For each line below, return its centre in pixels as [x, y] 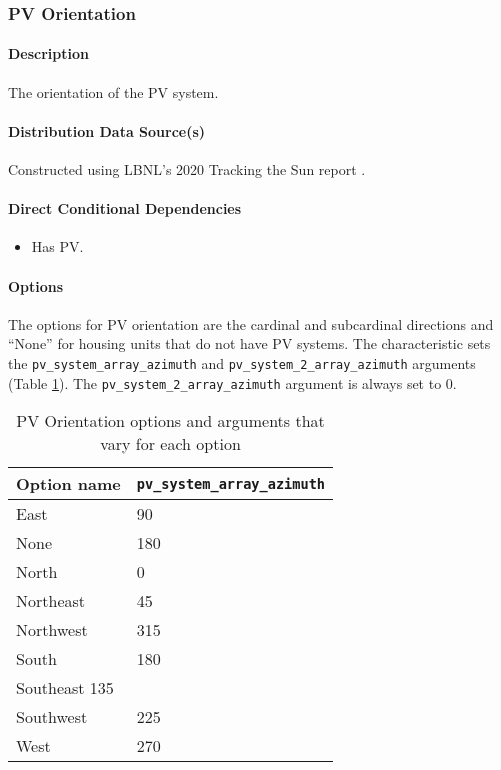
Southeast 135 [65, 688]
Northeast [51, 601]
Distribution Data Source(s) [107, 130]
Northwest [52, 630]
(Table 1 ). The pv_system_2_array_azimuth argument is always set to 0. [232, 382]
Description [49, 53]
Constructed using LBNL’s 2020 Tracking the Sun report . [187, 169]
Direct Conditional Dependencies [125, 208]
